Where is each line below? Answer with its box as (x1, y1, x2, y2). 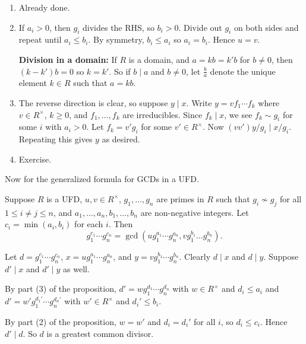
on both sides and (234, 21, 299, 33)
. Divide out (178, 21, 222, 33)
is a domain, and (128, 53, 190, 65)
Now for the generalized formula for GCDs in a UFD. (5, 173, 199, 185)
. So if (109, 65, 131, 77)
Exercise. (18, 152, 52, 165)
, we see (224, 108, 253, 120)
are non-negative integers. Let (140, 206, 249, 218)
